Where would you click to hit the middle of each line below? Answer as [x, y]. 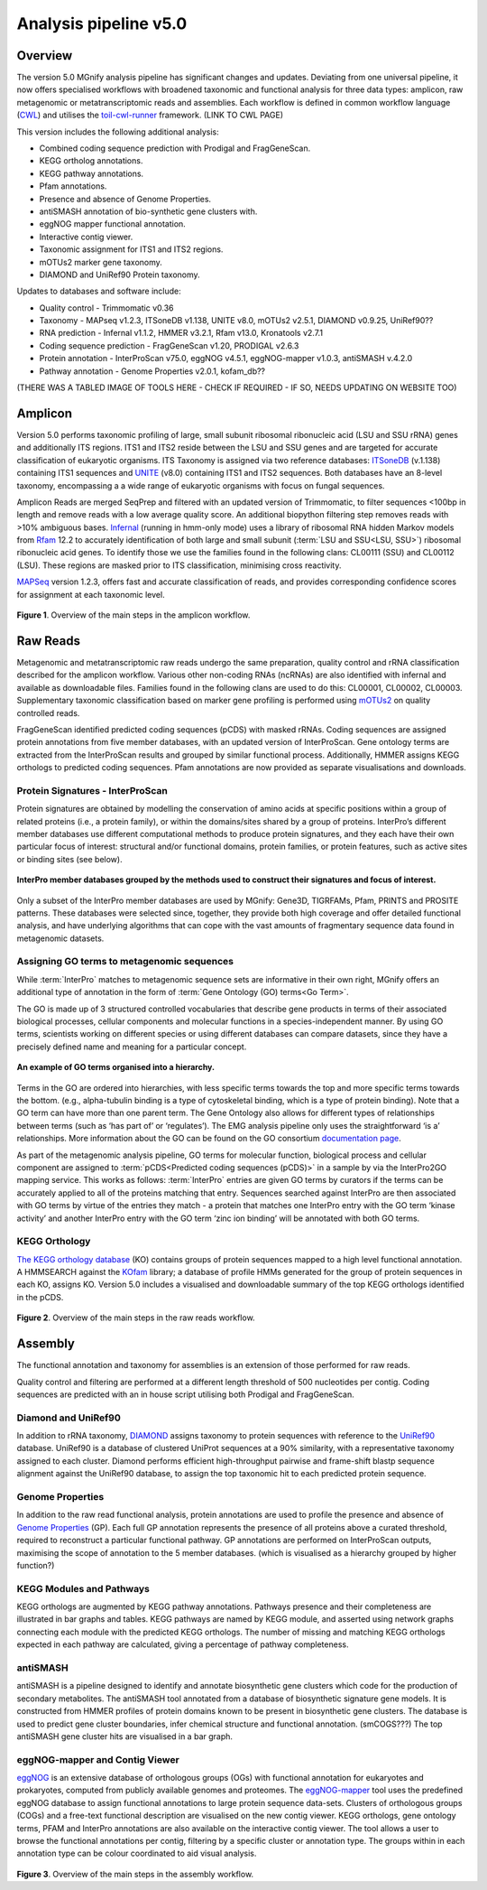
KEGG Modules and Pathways [83, 1588]
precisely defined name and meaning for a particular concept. [132, 1047]
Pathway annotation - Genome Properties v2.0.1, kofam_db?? [152, 371]
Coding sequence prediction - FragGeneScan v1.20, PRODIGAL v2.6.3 [169, 345]
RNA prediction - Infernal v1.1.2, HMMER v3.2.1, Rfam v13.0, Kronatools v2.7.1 [181, 333]
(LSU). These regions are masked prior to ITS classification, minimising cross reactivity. [179, 565]
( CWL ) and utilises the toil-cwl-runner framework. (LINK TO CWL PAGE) [150, 115]
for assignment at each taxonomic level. [91, 594]
